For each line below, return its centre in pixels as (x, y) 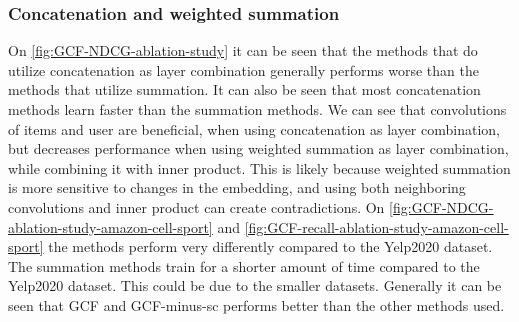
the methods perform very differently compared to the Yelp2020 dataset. (270, 246)
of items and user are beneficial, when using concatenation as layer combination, (254, 128)
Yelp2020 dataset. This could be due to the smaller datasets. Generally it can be (255, 285)
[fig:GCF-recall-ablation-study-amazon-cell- (376, 226)
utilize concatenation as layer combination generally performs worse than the (243, 69)
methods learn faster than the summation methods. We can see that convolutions (257, 109)
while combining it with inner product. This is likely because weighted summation (259, 167)
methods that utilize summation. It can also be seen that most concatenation (244, 89)
